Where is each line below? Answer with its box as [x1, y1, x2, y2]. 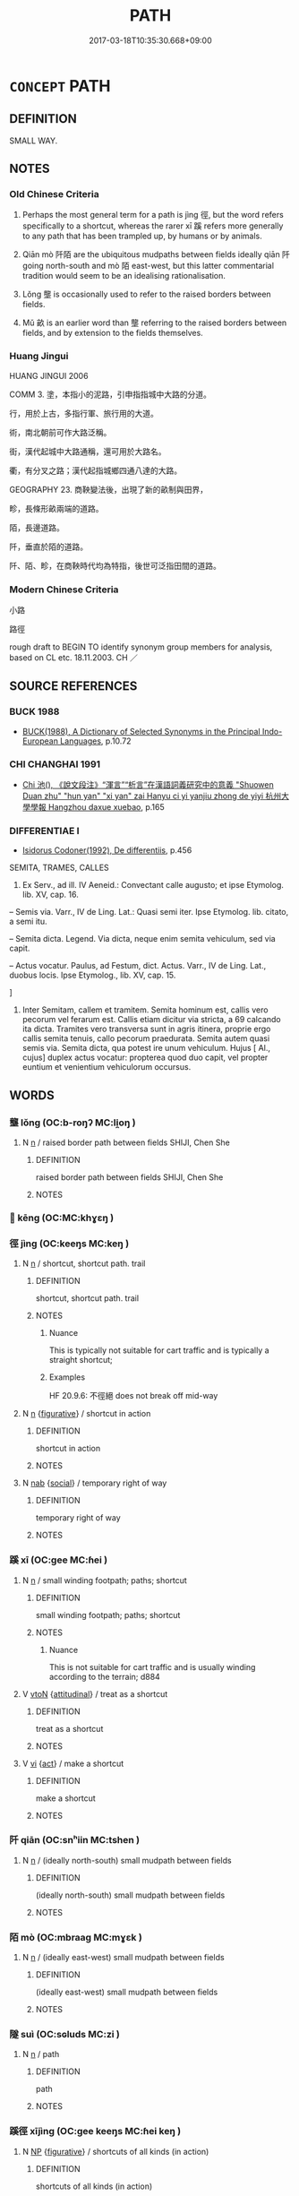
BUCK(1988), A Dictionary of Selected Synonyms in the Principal [21, 726, 261, 736]
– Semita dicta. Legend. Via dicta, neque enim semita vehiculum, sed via [9, 934, 276, 944]
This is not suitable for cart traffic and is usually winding [48, 1661, 256, 1672]
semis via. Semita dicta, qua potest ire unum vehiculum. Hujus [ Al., [21, 1043, 271, 1054]
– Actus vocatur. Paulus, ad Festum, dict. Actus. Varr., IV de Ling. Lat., [9, 960, 267, 971]
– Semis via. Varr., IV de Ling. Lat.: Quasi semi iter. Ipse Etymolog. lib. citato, [9, 907, 289, 917]
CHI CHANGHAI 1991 [9, 758, 101, 771]
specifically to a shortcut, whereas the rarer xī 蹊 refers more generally [21, 220, 284, 231]
